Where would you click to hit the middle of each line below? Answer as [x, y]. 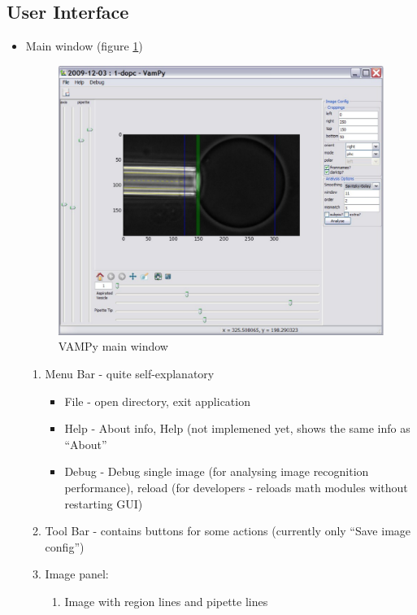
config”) [65, 546]
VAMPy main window [113, 346]
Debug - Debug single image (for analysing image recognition [217, 471]
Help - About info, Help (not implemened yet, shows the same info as [237, 428]
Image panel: [77, 574]
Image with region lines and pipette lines [166, 601]
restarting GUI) [104, 503]
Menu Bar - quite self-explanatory [130, 373]
